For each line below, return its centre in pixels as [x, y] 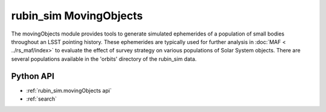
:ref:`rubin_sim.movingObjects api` [69, 90]
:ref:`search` [42, 99]
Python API [33, 76]
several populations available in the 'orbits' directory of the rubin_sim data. [104, 59]
